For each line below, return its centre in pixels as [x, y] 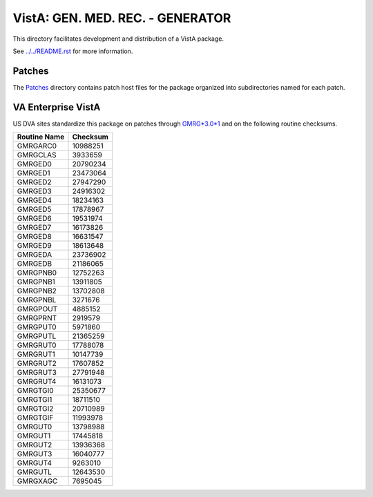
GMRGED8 [34, 237]
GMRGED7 [34, 228]
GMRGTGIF [35, 418]
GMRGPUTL [37, 336]
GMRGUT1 [34, 436]
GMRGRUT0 [37, 345]
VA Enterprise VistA [57, 107]
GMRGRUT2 [37, 364]
